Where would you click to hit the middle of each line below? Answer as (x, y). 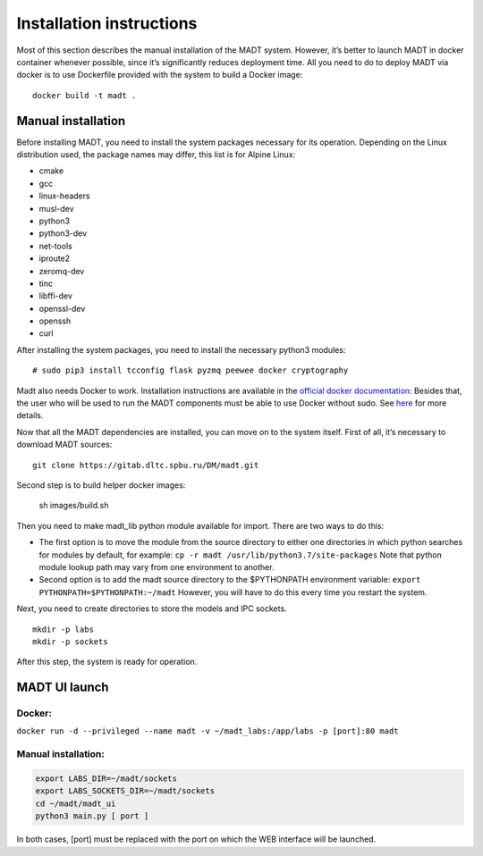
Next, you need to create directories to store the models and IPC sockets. (152, 608)
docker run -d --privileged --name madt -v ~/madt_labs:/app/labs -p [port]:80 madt (208, 731)
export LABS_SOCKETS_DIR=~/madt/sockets (125, 791)
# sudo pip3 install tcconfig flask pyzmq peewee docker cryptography (191, 370)
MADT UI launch (63, 688)
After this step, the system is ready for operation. (107, 662)
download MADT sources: (64, 445)
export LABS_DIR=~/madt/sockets (106, 779)
